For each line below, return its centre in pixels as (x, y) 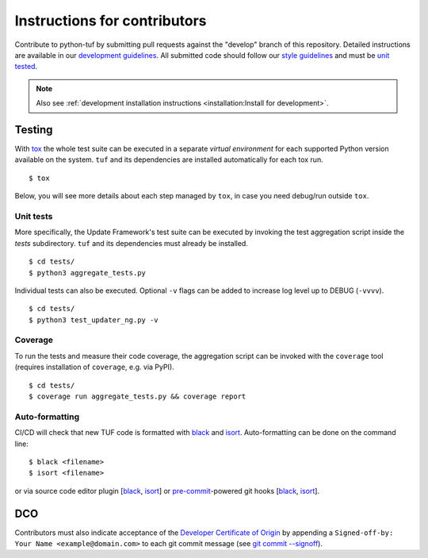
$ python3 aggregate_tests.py (88, 273)
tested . (26, 67)
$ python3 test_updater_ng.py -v (94, 320)
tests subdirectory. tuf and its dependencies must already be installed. (132, 243)
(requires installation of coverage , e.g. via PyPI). (94, 367)
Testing (34, 130)
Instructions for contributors (111, 21)
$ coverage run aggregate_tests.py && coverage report (138, 396)
